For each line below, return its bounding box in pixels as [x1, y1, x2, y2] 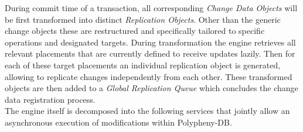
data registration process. [5, 93, 96, 105]
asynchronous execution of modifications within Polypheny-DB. [5, 116, 232, 128]
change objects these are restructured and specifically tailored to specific [5, 25, 265, 37]
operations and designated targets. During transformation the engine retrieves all [5, 36, 296, 48]
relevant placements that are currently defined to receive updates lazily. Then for [5, 47, 295, 60]
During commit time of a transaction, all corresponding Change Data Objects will [5, 2, 298, 13]
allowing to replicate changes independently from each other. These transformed [5, 70, 292, 82]
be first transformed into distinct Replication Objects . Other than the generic [5, 13, 281, 25]
